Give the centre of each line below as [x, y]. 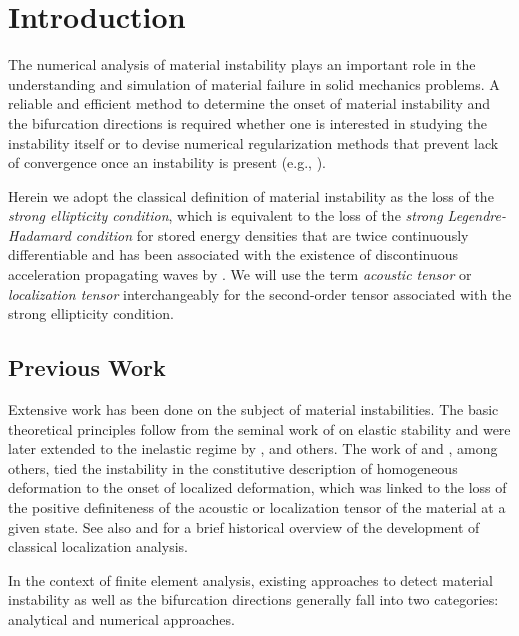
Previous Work [87, 367]
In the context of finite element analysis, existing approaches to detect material [250, 579]
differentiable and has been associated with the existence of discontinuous [233, 254]
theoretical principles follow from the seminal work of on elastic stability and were [259, 428]
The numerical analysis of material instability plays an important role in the [242, 64]
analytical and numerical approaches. [121, 618]
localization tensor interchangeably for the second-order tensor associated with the [260, 293]
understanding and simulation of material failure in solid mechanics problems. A [254, 83]
